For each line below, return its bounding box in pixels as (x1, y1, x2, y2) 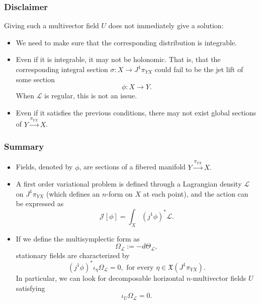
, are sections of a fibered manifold (79, 161, 186, 172)
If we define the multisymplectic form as (16, 233, 140, 244)
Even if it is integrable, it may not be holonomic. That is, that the (16, 54, 221, 65)
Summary (4, 140, 44, 153)
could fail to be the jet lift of (154, 64, 243, 74)
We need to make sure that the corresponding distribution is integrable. (16, 37, 237, 47)
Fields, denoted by (16, 161, 73, 172)
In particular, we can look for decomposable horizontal (16, 272, 185, 283)
